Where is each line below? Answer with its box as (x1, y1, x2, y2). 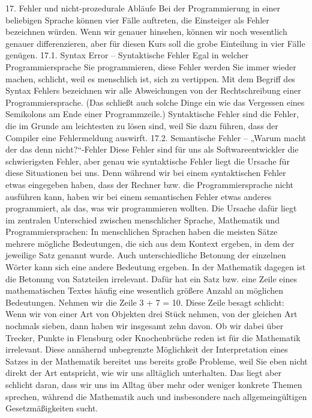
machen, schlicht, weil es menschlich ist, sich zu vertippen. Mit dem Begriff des (5, 72, 295, 85)
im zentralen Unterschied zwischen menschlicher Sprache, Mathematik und (5, 213, 280, 226)
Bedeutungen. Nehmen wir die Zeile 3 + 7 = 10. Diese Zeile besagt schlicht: (5, 295, 284, 308)
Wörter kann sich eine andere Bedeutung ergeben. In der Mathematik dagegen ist (5, 261, 306, 273)
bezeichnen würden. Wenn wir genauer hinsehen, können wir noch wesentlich (5, 25, 287, 38)
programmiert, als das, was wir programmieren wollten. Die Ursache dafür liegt (5, 202, 297, 214)
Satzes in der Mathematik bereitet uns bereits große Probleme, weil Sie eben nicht (5, 354, 308, 367)
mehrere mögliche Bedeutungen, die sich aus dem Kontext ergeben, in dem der (5, 237, 295, 249)
